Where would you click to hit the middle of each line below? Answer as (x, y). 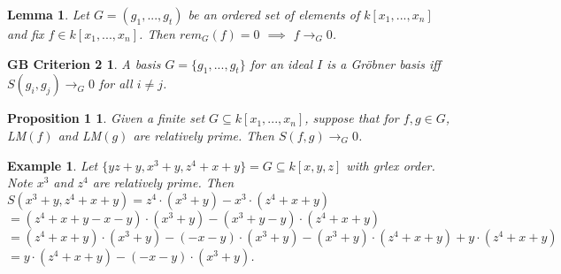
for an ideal (281, 63)
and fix (26, 34)
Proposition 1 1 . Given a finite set (106, 118)
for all (115, 84)
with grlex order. (391, 165)
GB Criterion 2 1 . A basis (84, 63)
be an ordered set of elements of (274, 14)
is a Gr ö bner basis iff (384, 63)
